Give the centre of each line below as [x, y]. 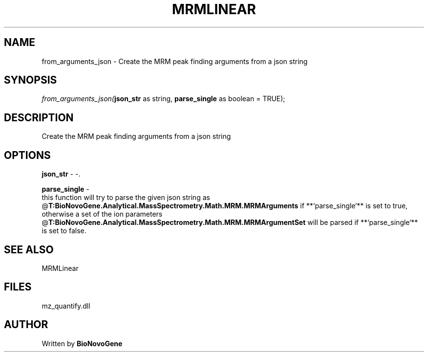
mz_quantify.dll [66, 306]
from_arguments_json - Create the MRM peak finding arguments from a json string [175, 61]
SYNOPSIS [31, 80]
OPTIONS [27, 155]
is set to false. [64, 231]
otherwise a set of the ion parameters [102, 214]
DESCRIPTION [39, 117]
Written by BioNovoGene [82, 343]
